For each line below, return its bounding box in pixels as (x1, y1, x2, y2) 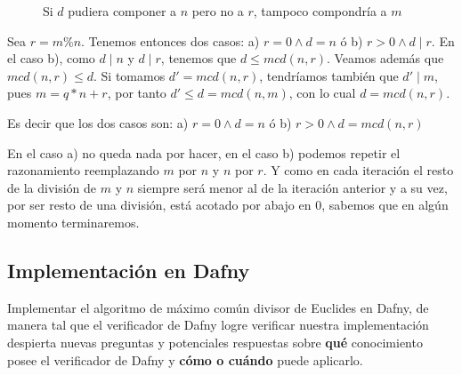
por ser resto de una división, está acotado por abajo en (7, 195, 312, 214)
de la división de (7, 178, 97, 196)
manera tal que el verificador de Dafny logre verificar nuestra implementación (7, 315, 429, 334)
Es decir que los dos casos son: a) (7, 113, 189, 132)
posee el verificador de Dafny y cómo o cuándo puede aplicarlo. (7, 350, 363, 369)
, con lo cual (288, 84, 356, 102)
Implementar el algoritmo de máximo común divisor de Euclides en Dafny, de (7, 298, 429, 316)
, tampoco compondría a (253, 2, 387, 20)
